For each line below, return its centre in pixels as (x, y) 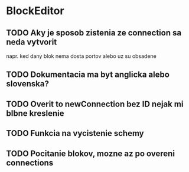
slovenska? (27, 84)
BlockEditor (35, 11)
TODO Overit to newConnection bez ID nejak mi (95, 104)
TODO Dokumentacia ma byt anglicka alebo (88, 75)
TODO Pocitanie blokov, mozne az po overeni (91, 153)
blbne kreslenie (35, 113)
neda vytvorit (32, 42)
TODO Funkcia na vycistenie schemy (75, 133)
